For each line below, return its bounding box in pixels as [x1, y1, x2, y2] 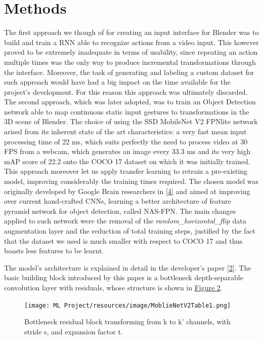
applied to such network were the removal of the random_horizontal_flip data [4, 215, 246, 226]
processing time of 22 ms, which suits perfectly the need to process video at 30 [4, 136, 248, 146]
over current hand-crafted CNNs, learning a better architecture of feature [4, 196, 231, 206]
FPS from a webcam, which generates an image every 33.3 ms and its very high [4, 146, 251, 157]
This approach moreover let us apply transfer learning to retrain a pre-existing [4, 166, 247, 176]
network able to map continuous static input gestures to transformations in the [4, 106, 249, 117]
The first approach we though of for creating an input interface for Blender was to [4, 27, 259, 37]
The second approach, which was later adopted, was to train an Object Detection [4, 96, 256, 107]
